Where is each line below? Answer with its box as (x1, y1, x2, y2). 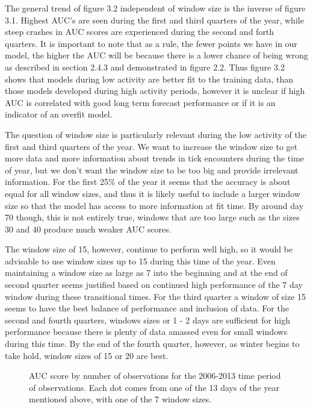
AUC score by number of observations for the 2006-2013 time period (29, 369, 281, 382)
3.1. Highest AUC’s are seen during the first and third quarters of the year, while (5, 13, 304, 26)
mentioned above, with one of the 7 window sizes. (29, 393, 212, 405)
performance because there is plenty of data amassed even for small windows (5, 325, 288, 338)
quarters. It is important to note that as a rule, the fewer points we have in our (5, 37, 297, 49)
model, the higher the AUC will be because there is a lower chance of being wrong (5, 49, 308, 61)
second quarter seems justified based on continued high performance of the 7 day (5, 278, 303, 291)
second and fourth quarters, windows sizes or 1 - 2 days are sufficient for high (5, 313, 291, 326)
